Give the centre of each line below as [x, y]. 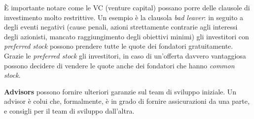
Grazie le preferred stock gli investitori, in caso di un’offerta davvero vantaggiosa [125, 55]
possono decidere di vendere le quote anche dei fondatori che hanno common [119, 65]
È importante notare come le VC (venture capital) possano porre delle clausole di [127, 7]
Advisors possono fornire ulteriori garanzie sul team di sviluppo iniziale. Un [120, 91]
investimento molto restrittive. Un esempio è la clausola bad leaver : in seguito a [124, 17]
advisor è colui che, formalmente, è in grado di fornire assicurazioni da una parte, [127, 101]
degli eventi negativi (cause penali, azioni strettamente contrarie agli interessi [121, 27]
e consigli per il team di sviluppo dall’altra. [69, 110]
